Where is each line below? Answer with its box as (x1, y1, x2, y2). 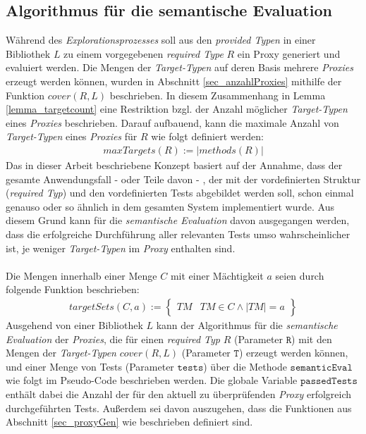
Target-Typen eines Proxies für (6, 129, 138, 144)
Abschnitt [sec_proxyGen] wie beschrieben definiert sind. (6, 414, 253, 429)
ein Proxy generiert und (237, 46, 341, 61)
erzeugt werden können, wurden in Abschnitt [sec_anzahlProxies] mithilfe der (6, 73, 342, 88)
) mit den (291, 331, 332, 346)
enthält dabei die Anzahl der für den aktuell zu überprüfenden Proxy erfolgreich (6, 386, 352, 401)
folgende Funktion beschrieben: (6, 282, 140, 297)
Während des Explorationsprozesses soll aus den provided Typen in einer (6, 32, 316, 47)
